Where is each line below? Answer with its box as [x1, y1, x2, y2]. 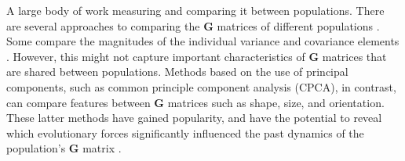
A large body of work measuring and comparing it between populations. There [6, 2, 385, 18]
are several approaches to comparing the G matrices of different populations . [6, 17, 380, 34]
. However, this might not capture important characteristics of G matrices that [6, 48, 387, 64]
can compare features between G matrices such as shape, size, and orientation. [6, 94, 385, 110]
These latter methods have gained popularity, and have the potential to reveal [6, 109, 382, 126]
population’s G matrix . [6, 140, 122, 156]
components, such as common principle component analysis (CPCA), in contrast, [6, 78, 396, 95]
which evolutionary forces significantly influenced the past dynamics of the [6, 124, 364, 141]
